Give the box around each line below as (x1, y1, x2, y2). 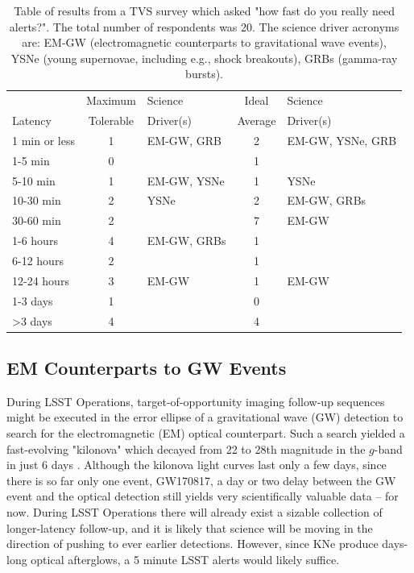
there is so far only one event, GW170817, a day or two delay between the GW (6, 471, 396, 488)
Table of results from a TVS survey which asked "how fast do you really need (14, 2, 395, 19)
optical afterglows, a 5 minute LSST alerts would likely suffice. (31, 550, 340, 567)
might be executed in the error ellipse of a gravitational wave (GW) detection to (6, 409, 404, 426)
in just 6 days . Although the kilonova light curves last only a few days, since (6, 456, 387, 473)
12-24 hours (12, 272, 69, 289)
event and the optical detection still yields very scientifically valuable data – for (6, 488, 399, 504)
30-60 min (12, 212, 61, 229)
